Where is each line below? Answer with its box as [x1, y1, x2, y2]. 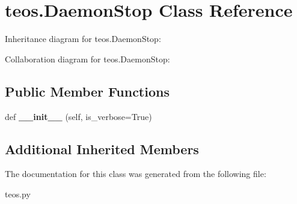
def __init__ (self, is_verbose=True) [5, 110, 152, 122]
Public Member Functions [5, 82, 170, 100]
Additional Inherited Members [5, 139, 199, 158]
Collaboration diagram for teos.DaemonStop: [5, 52, 170, 65]
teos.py [5, 187, 31, 200]
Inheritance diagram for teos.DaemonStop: [5, 32, 161, 45]
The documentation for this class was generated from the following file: [5, 167, 266, 180]
